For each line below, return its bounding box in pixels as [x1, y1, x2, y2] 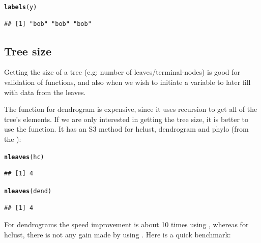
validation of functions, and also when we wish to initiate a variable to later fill [4, 77, 251, 87]
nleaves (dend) [4, 187, 52, 195]
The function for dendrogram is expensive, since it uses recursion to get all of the [4, 104, 257, 114]
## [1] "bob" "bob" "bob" [4, 20, 92, 27]
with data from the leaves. [4, 86, 86, 97]
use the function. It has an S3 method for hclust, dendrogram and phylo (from [4, 124, 249, 134]
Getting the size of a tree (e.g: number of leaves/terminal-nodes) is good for [4, 67, 241, 77]
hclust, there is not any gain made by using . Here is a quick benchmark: [4, 229, 231, 239]
